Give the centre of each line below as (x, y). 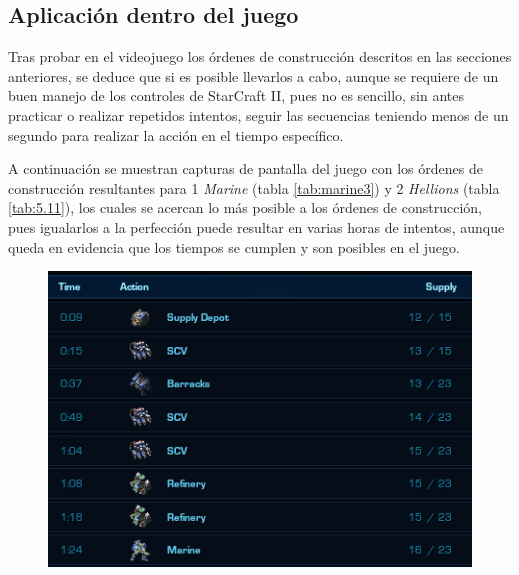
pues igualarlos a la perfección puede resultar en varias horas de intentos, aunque (256, 226)
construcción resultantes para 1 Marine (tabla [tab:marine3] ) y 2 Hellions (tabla (254, 187)
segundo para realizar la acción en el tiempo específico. (176, 134)
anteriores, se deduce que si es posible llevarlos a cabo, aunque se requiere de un (253, 75)
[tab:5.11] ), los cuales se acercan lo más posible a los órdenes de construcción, (245, 207)
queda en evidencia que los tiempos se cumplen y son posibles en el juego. (234, 246)
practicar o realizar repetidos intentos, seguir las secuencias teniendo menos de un (258, 114)
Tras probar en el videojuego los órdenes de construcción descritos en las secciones (260, 56)
